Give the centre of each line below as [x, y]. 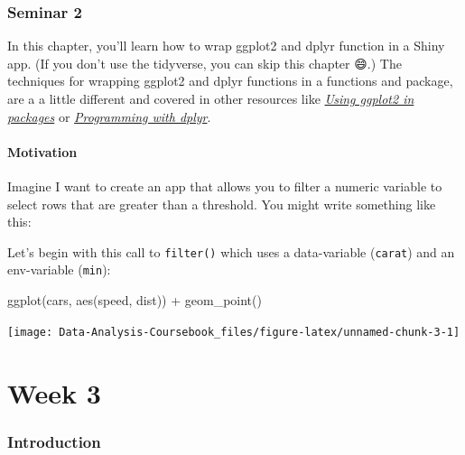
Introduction [54, 441]
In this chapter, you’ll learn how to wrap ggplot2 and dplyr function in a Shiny [226, 46]
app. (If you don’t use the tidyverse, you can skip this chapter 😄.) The [205, 63]
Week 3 [54, 392]
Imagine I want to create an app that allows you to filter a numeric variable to [225, 186]
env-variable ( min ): [59, 269]
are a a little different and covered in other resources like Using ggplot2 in [211, 98]
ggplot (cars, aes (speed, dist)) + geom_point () [135, 300]
